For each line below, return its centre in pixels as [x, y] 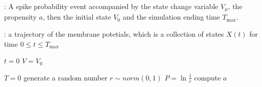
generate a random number [65, 77]
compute [208, 77]
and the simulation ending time [172, 17]
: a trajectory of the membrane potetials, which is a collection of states [114, 34]
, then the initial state [77, 17]
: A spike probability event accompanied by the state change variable [111, 6]
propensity [21, 17]
